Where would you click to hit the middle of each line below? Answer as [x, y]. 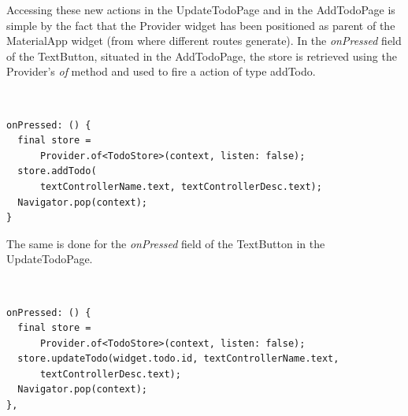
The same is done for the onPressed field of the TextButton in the [166, 243]
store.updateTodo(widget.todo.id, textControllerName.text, [178, 359]
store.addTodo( [57, 171]
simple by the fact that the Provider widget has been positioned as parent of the [201, 25]
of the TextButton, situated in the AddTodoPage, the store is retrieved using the [202, 56]
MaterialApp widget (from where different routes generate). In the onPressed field [204, 41]
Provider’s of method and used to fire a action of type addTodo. [161, 71]
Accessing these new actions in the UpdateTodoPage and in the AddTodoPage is [201, 9]
